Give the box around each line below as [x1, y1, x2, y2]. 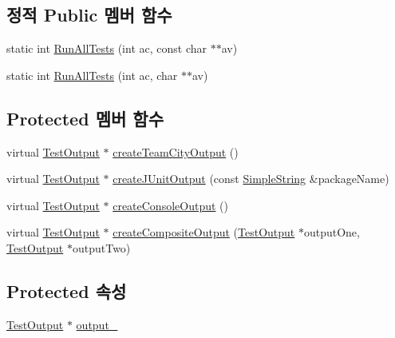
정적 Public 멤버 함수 [6, 2, 172, 27]
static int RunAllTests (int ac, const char [6, 40, 207, 57]
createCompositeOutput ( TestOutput [113, 224, 295, 241]
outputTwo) [72, 239, 131, 256]
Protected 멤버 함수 [6, 105, 164, 130]
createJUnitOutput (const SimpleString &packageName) [113, 170, 389, 187]
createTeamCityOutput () [113, 143, 239, 160]
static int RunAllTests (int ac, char [6, 66, 178, 83]
